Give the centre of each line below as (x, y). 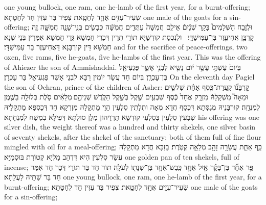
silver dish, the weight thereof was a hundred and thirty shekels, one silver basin (130, 127)
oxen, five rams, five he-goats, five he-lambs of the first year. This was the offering (132, 56)
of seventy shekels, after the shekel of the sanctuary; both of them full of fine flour (133, 136)
